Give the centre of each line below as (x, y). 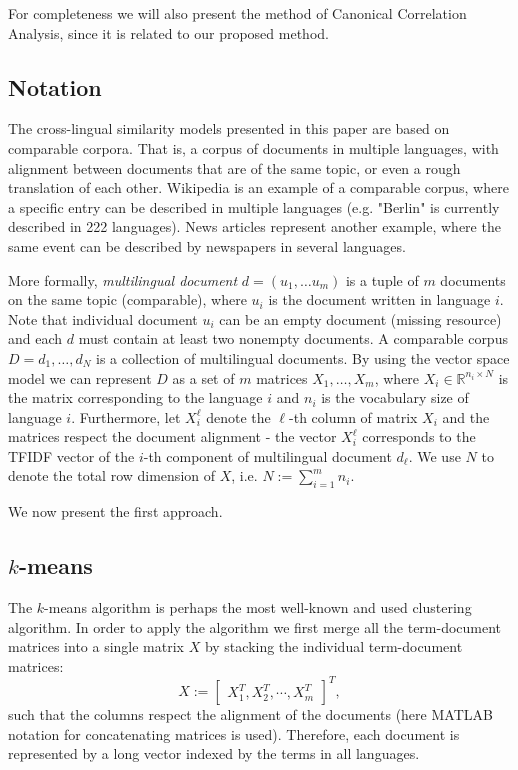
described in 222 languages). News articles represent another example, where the (254, 226)
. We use (434, 455)
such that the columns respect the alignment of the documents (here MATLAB (250, 713)
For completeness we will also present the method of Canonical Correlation (237, 13)
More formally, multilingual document (123, 279)
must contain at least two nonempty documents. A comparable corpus (293, 338)
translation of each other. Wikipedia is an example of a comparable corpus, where (258, 187)
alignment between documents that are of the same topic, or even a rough (234, 167)
